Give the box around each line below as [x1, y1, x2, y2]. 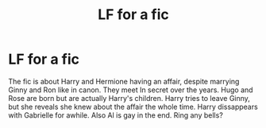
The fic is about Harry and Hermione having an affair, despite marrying [8, 76, 240, 86]
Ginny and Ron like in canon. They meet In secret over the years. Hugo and [8, 85, 253, 95]
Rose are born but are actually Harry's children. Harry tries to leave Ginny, [8, 93, 250, 103]
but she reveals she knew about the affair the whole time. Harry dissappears [8, 102, 258, 111]
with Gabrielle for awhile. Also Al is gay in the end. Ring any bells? [8, 110, 224, 120]
